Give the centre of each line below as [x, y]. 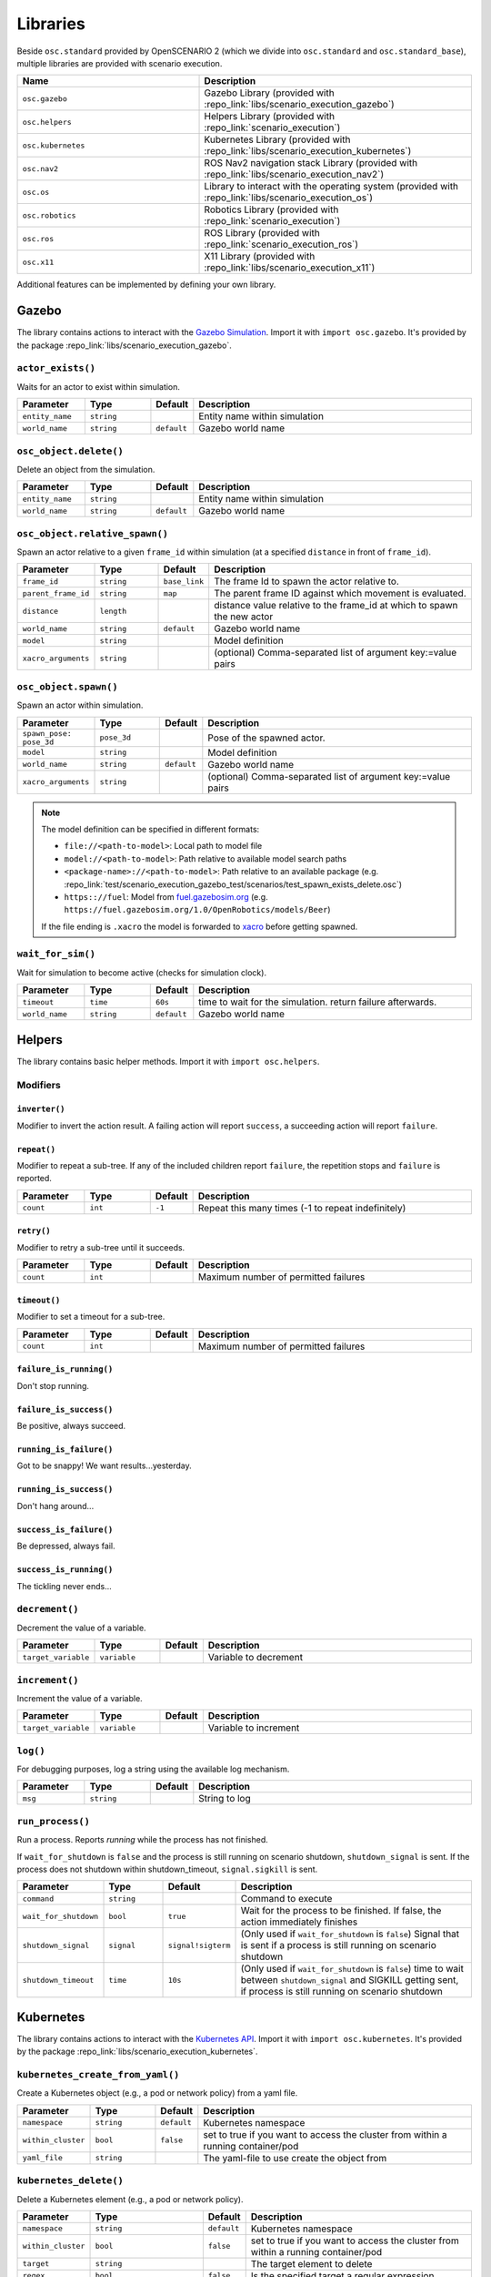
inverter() [41, 1109]
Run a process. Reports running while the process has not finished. [142, 1840]
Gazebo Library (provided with [270, 93]
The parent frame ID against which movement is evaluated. [341, 594]
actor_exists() [56, 368]
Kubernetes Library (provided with [277, 139]
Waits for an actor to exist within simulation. [99, 386]
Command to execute [286, 1899]
